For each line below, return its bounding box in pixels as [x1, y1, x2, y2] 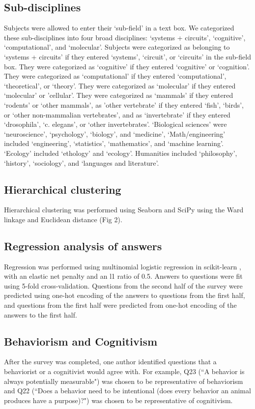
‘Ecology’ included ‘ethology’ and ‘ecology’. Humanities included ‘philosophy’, [4, 147, 237, 158]
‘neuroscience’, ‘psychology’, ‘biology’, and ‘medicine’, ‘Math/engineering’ [4, 128, 226, 139]
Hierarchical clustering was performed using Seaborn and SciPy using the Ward [4, 204, 244, 215]
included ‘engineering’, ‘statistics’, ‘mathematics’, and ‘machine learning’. [4, 138, 224, 148]
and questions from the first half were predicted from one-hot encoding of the [4, 300, 237, 310]
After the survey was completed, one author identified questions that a [4, 356, 217, 367]
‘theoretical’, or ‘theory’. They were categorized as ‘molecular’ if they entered [4, 80, 236, 90]
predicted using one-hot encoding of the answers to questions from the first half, [4, 290, 245, 300]
